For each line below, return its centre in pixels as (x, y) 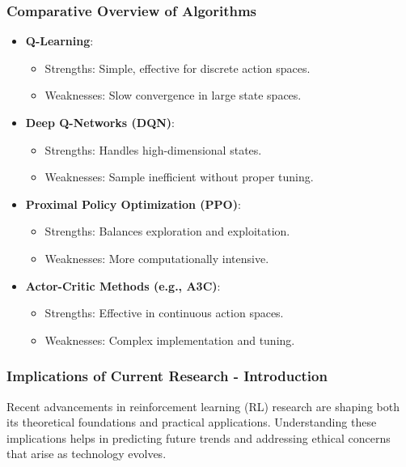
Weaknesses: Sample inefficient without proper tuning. (179, 177)
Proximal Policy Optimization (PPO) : (133, 204)
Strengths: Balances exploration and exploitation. (167, 231)
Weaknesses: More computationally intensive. (157, 258)
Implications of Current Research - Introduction (167, 376)
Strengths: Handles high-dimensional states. (153, 149)
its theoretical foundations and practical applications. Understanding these (192, 422)
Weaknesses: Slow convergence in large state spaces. (173, 95)
